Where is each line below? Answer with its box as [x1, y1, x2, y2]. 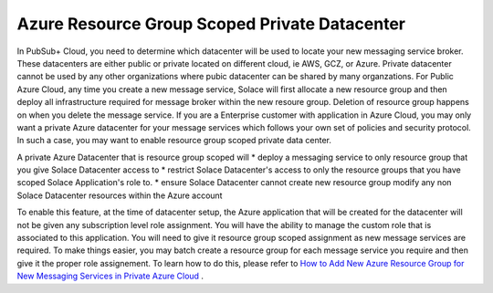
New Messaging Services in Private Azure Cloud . [16, 270, 205, 282]
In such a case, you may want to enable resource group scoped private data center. [16, 135, 332, 146]
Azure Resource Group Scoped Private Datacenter [16, 14, 406, 34]
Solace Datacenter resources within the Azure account [16, 190, 223, 201]
